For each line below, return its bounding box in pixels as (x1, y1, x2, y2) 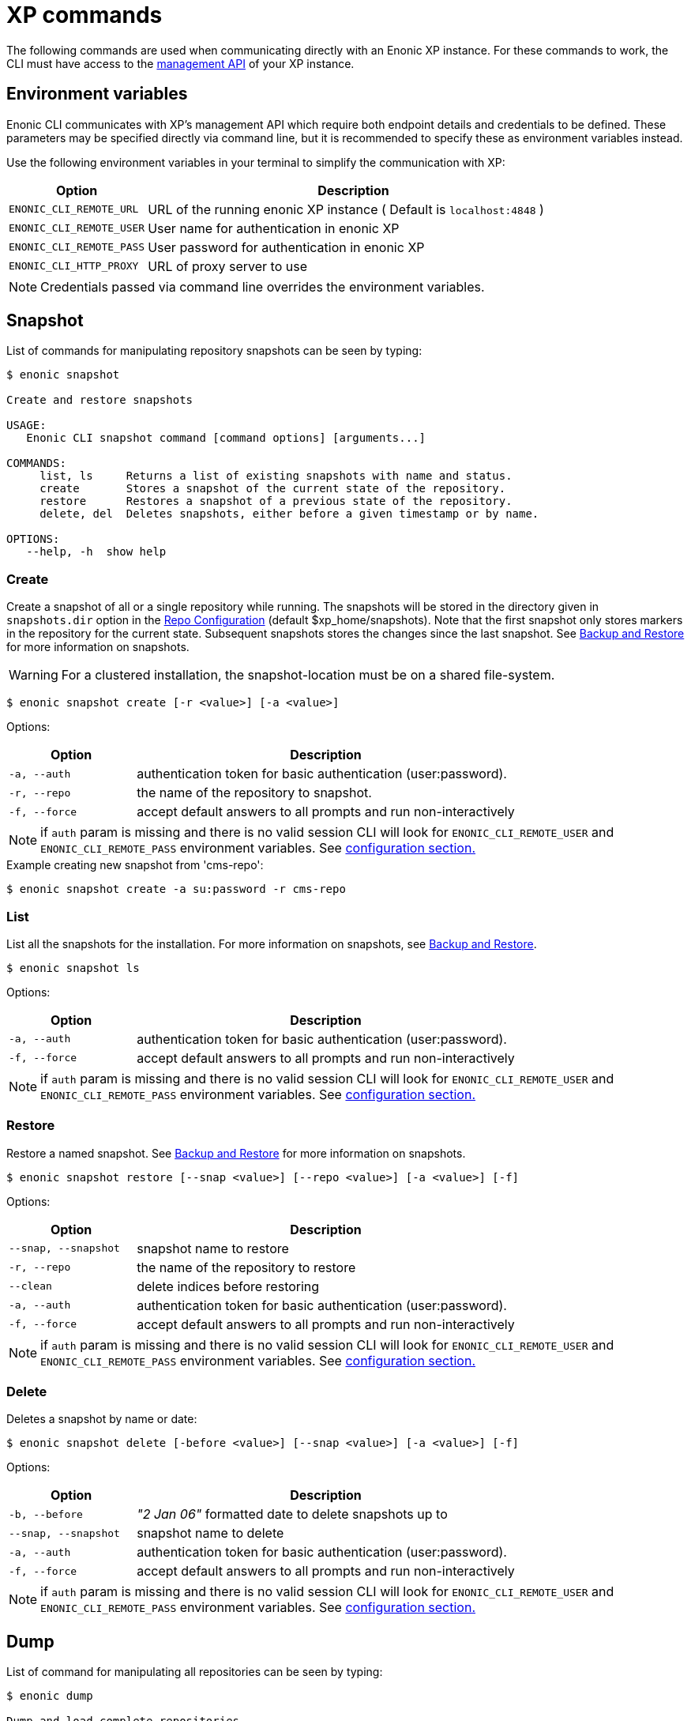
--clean (9, 1280, 52, 1293)
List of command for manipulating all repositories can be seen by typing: (6, 1665, 383, 1679)
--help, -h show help (26, 545, 167, 559)
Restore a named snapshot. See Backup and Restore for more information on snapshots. (6, 1146, 466, 1160)
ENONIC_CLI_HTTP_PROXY (9, 260, 139, 273)
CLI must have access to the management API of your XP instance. (6, 56, 355, 70)
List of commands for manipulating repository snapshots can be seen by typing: (6, 344, 422, 358)
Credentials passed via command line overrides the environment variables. (40, 278, 485, 295)
